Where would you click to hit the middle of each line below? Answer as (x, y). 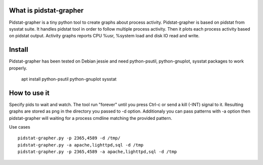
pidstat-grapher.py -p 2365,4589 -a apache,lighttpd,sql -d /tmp (97, 152)
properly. (18, 68)
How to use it (29, 93)
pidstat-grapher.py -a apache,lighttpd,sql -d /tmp (81, 145)
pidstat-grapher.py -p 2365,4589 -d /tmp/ (69, 138)
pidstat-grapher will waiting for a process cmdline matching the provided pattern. (91, 118)
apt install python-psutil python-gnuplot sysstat (69, 79)
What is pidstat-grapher (46, 10)
